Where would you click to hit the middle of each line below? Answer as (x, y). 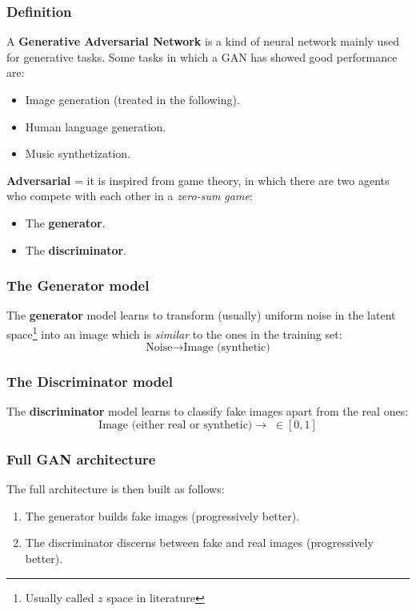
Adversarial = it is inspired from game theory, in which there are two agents (198, 180)
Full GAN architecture (81, 458)
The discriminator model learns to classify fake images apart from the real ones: (208, 411)
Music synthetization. (78, 153)
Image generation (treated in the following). (132, 99)
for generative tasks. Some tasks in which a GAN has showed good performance (202, 56)
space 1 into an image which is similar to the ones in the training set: (174, 332)
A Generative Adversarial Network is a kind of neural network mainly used (203, 41)
